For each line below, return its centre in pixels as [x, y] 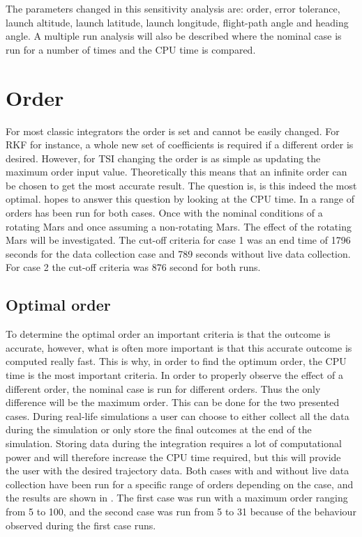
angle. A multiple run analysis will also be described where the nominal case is [174, 36]
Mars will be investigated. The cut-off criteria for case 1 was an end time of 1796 [178, 240]
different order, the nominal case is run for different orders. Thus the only [163, 388]
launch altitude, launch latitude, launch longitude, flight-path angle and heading [177, 22]
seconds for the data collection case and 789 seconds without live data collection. [178, 253]
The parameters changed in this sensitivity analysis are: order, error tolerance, [173, 8]
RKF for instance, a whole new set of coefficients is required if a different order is [180, 145]
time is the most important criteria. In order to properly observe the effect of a [174, 375]
